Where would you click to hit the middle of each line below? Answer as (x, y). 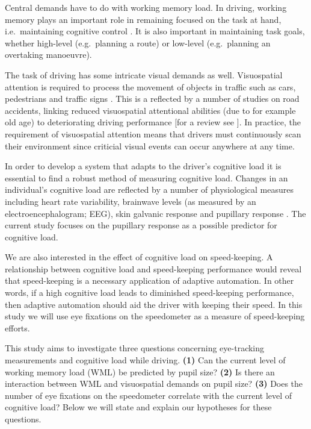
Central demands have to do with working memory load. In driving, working (146, 7)
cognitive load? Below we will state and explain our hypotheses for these (138, 407)
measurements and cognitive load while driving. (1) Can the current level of (145, 360)
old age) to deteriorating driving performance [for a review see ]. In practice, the (153, 122)
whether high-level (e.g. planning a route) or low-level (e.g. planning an (138, 42)
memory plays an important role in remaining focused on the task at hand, (143, 19)
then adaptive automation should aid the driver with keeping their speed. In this (154, 304)
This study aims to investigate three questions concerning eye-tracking (135, 348)
